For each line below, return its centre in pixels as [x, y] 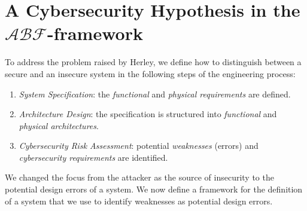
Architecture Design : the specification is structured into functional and [148, 114]
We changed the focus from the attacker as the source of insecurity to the [139, 177]
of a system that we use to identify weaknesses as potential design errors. [139, 201]
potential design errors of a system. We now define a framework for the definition [154, 189]
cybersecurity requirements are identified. [93, 157]
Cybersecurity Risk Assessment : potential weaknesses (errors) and [139, 146]
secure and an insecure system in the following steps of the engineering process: [150, 73]
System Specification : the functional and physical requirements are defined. [155, 94]
